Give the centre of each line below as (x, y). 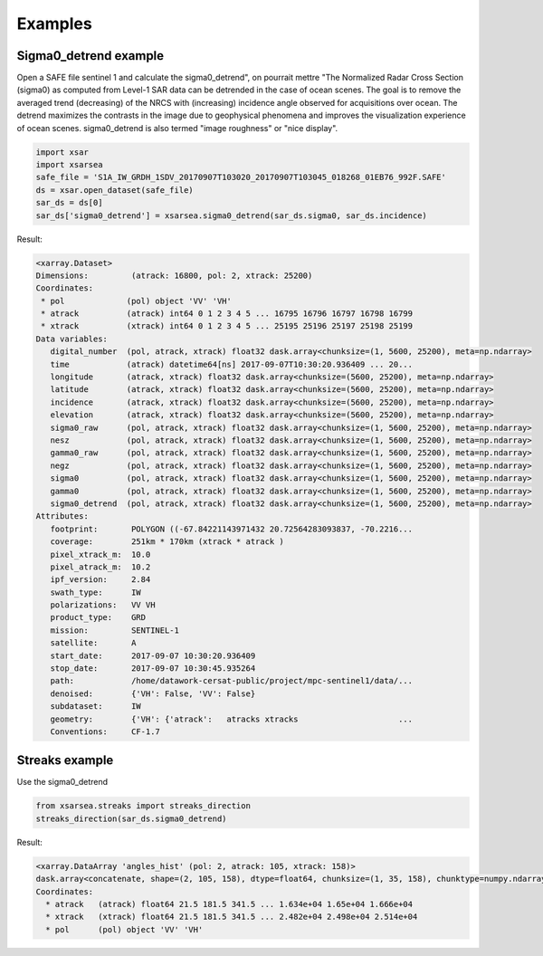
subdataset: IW (96, 707)
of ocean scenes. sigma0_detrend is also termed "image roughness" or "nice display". (177, 128)
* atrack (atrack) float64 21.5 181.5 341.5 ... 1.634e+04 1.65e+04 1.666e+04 (229, 904)
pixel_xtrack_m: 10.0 (100, 554)
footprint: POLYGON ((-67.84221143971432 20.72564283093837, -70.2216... (232, 529)
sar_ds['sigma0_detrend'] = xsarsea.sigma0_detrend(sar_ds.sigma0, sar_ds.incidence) (231, 215)
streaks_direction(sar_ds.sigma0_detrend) (131, 818)
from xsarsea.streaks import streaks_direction (143, 806)
